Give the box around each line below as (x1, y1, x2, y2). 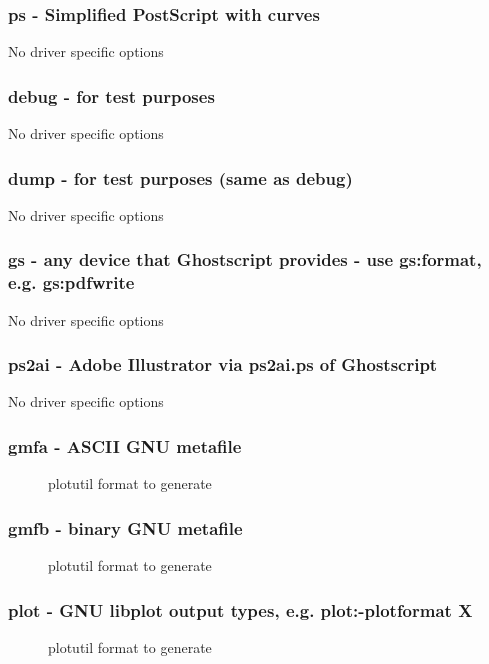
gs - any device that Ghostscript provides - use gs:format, (8, 247, 482, 272)
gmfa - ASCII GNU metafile (8, 433, 242, 458)
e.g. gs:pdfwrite (8, 270, 135, 295)
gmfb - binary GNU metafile (8, 515, 243, 540)
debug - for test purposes (8, 83, 215, 108)
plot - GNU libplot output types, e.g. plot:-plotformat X (8, 597, 473, 622)
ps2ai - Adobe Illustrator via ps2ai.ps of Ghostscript (8, 352, 438, 377)
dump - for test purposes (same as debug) (8, 165, 353, 190)
